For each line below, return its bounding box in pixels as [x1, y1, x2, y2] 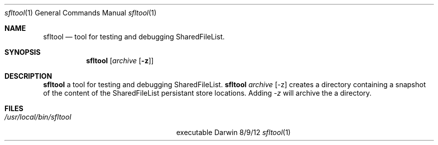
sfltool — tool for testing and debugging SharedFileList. [43, 32, 225, 41]
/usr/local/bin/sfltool [4, 113, 71, 121]
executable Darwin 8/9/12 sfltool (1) [176, 128, 291, 137]
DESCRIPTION [4, 72, 52, 80]
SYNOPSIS [4, 48, 41, 56]
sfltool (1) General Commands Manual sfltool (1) [4, 8, 157, 17]
